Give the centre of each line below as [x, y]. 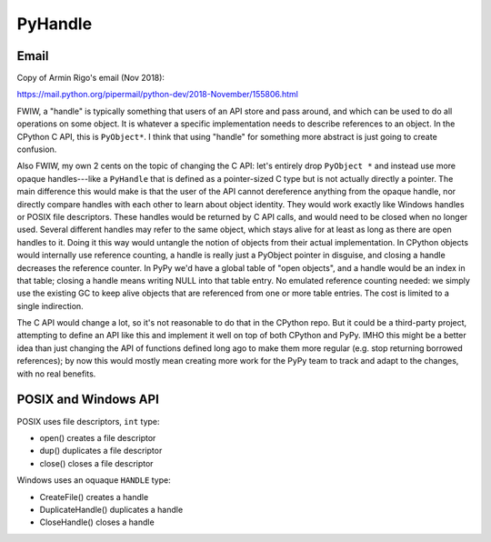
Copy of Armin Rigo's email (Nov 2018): [91, 78]
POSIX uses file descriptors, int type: [88, 421]
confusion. [37, 149]
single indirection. [50, 306]
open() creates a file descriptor [98, 437]
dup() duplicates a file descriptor [101, 451]
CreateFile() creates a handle [94, 497]
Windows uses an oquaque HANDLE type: [94, 480]
